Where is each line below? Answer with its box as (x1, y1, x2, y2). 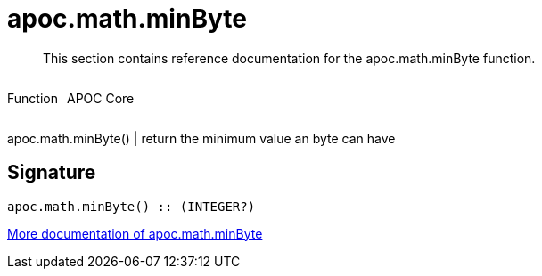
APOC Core (66, 90, 135, 106)
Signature (7, 161, 96, 184)
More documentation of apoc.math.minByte (7, 225, 263, 241)
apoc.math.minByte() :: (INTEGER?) (7, 199, 256, 214)
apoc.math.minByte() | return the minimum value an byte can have (7, 130, 396, 146)
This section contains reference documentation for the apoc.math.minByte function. (43, 50, 536, 66)
